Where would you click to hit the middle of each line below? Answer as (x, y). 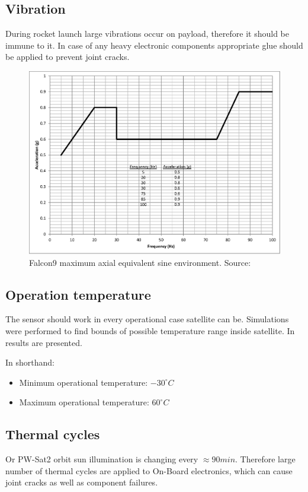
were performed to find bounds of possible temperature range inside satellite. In (150, 330)
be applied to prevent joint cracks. (68, 57)
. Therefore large (265, 459)
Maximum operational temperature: (84, 402)
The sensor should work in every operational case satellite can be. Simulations (147, 319)
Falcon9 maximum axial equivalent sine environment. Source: (140, 262)
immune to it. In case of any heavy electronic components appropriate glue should (154, 45)
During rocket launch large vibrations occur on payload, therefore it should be (147, 34)
